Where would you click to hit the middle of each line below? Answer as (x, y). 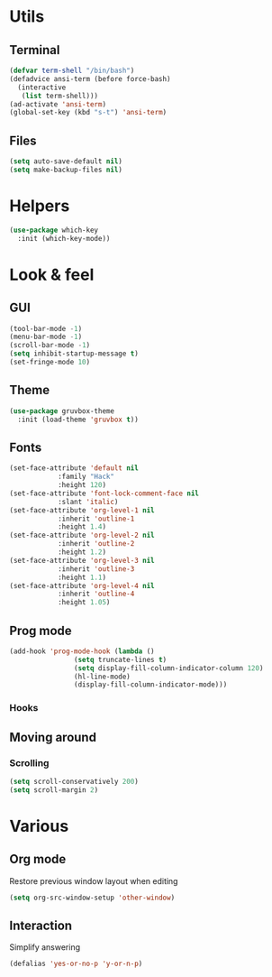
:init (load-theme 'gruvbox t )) (78, 419)
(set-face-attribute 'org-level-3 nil (82, 560)
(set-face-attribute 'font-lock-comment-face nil (104, 493)
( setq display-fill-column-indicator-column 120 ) (168, 668)
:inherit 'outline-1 (96, 519)
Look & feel (52, 275)
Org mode (38, 859)
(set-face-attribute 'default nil (74, 468)
